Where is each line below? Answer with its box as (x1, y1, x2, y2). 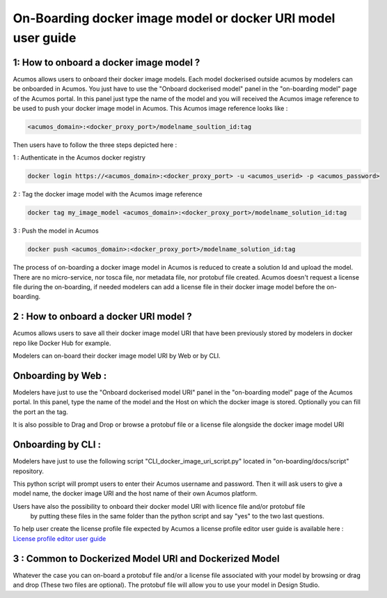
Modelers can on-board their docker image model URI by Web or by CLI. (13, 352, 221, 360)
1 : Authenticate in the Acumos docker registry (13, 153, 146, 162)
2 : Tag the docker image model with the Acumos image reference (13, 190, 203, 199)
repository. (13, 467, 45, 475)
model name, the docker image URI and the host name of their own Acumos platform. (13, 489, 258, 498)
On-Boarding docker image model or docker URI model (13, 10, 335, 26)
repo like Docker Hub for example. (13, 339, 111, 347)
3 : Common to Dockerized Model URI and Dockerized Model (13, 553, 280, 565)
